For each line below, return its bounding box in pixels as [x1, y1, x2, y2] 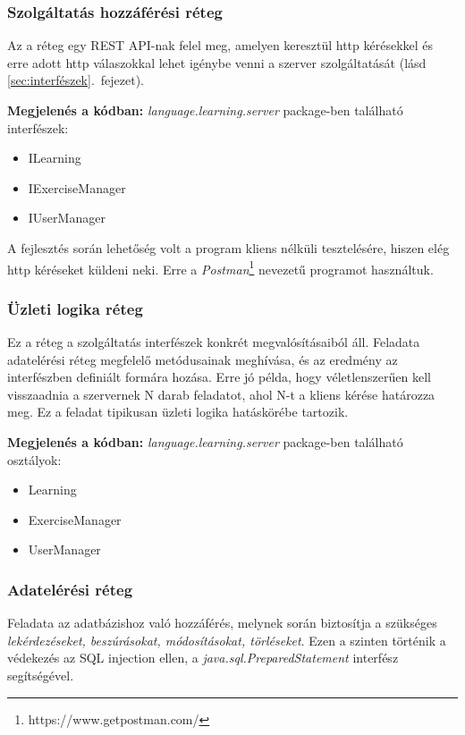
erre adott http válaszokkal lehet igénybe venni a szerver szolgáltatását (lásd [7, 53, 427, 72]
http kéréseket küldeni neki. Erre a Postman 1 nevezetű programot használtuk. [7, 257, 434, 278]
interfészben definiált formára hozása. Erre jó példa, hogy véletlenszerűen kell [7, 367, 431, 386]
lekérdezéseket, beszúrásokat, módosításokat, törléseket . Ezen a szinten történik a [7, 630, 446, 649]
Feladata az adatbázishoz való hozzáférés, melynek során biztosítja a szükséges [7, 613, 437, 632]
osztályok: [7, 450, 62, 469]
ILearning [28, 148, 81, 167]
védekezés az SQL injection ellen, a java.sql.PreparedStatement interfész [7, 648, 399, 667]
